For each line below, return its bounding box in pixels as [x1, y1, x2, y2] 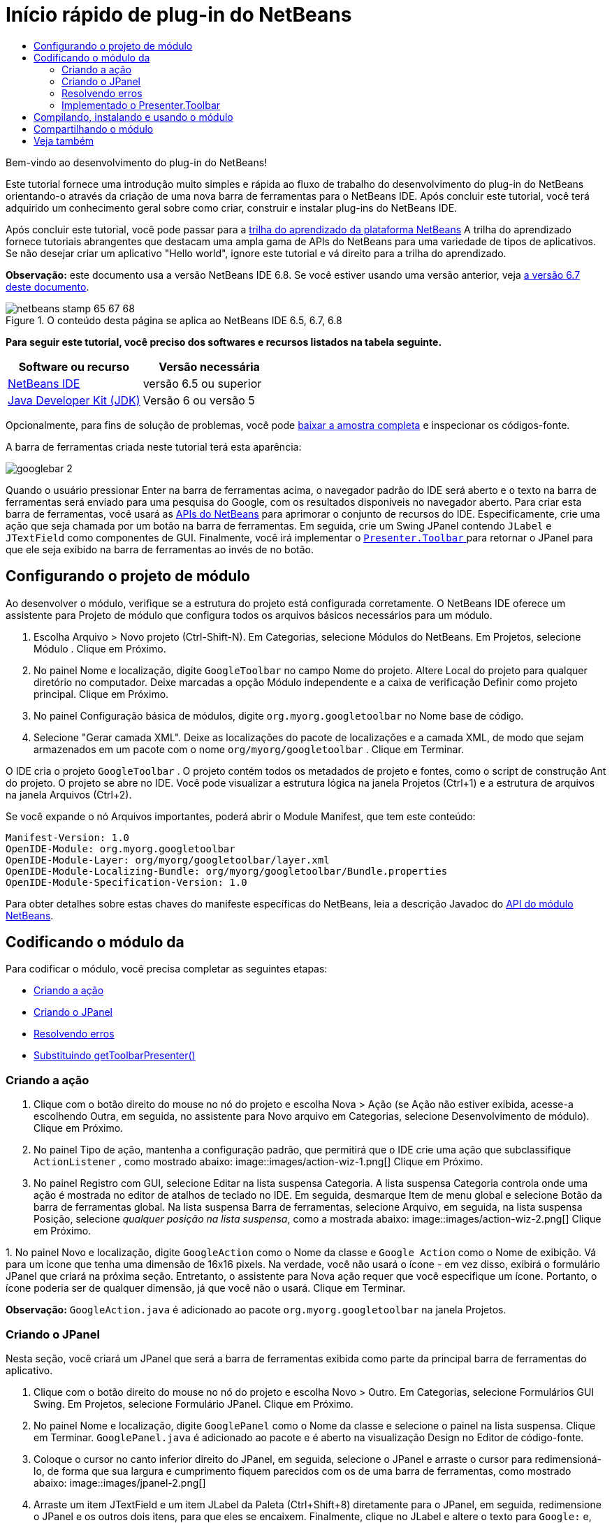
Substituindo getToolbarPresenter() [34, 1049, 196, 1062]
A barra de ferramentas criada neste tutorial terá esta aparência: [6, 440, 302, 453]
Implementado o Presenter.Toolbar [61, 99, 221, 111]
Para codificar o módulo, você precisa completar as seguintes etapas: [6, 963, 328, 975]
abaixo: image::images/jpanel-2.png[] [34, 1476, 206, 1489]
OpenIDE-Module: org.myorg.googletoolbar [6, 843, 235, 854]
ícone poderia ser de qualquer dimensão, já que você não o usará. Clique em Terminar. [6, 1282, 406, 1295]
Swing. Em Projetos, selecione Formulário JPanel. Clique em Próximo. [34, 1397, 354, 1410]
